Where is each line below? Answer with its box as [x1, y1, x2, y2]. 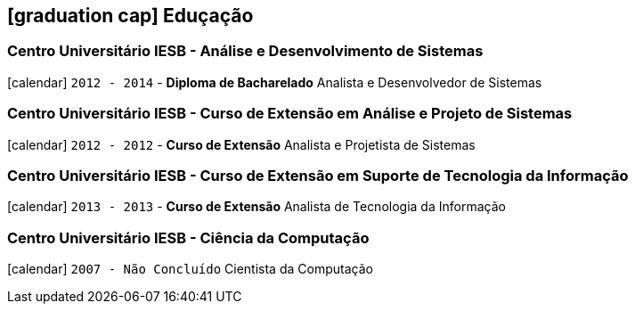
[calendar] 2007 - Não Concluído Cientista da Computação [7, 261, 373, 277]
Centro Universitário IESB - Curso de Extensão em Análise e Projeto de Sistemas [7, 104, 573, 123]
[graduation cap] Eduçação [7, 4, 254, 27]
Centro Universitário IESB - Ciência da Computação [7, 228, 370, 247]
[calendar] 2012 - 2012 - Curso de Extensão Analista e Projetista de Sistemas [7, 136, 476, 152]
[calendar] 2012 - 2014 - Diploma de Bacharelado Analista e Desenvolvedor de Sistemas [7, 74, 542, 90]
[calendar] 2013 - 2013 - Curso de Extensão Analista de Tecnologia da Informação [7, 199, 506, 215]
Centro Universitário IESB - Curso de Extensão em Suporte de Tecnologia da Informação [7, 166, 629, 184]
